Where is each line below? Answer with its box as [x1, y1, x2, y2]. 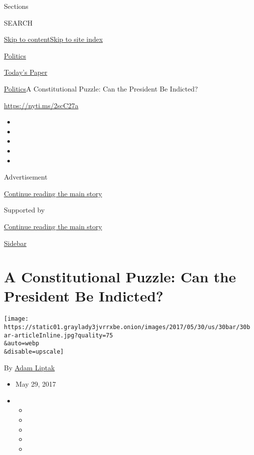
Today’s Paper [4, 67, 48, 77]
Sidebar [4, 238, 27, 248]
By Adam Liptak [4, 362, 55, 372]
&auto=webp [4, 340, 39, 347]
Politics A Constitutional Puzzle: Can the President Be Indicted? [4, 83, 198, 93]
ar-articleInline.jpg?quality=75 [4, 332, 113, 339]
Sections [4, 1, 28, 11]
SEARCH [4, 17, 33, 28]
